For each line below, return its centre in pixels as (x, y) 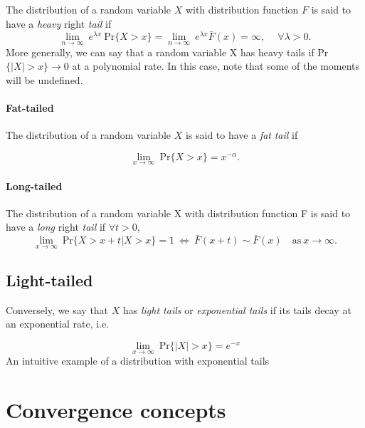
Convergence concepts (116, 409)
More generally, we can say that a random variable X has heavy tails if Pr (167, 52)
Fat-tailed (30, 108)
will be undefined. (44, 79)
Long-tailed (34, 186)
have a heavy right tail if (59, 23)
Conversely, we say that (57, 309)
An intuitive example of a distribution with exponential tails (138, 361)
